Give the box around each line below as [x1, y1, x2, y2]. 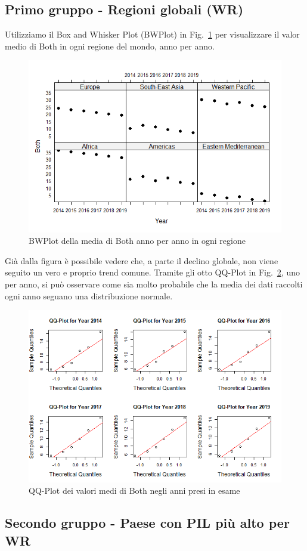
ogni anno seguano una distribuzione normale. [5, 289, 173, 302]
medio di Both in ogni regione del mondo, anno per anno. [5, 39, 215, 52]
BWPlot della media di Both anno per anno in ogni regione [29, 234, 246, 247]
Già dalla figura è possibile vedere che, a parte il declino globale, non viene [5, 254, 278, 267]
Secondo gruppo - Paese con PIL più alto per [5, 513, 290, 532]
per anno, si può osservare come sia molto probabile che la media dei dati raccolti [5, 278, 303, 290]
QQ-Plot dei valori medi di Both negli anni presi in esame [29, 484, 240, 497]
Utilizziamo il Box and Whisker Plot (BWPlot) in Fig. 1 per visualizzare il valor [5, 28, 300, 41]
